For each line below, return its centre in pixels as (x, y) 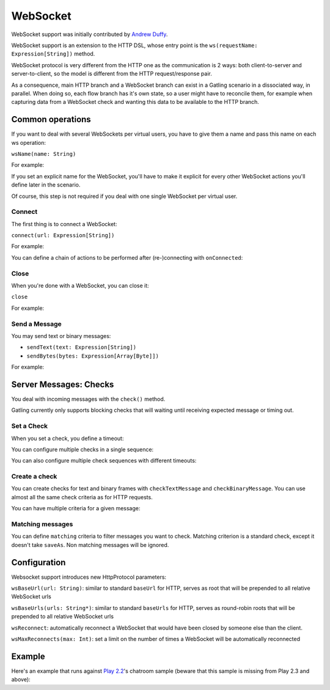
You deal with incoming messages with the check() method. (88, 399)
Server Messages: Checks (63, 384)
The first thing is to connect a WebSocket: (64, 224)
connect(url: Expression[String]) (63, 236)
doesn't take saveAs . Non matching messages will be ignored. (90, 545)
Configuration (38, 562)
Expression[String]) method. (53, 54)
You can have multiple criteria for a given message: (76, 508)
